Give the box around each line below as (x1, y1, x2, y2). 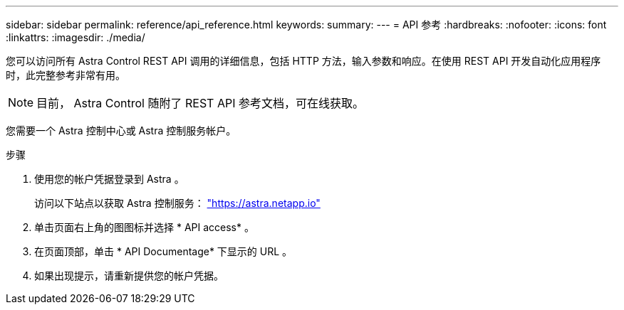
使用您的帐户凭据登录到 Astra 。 (34, 173, 184, 185)
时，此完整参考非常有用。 (6, 69, 125, 81)
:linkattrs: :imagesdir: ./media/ (6, 31, 145, 43)
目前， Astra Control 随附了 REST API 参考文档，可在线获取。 (36, 96, 364, 110)
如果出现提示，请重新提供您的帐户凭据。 (34, 269, 224, 282)
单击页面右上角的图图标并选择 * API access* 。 (34, 221, 254, 233)
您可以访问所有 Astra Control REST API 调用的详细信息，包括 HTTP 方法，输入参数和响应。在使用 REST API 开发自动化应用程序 (6, 55, 601, 67)
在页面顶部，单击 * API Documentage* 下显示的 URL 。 (34, 245, 293, 257)
